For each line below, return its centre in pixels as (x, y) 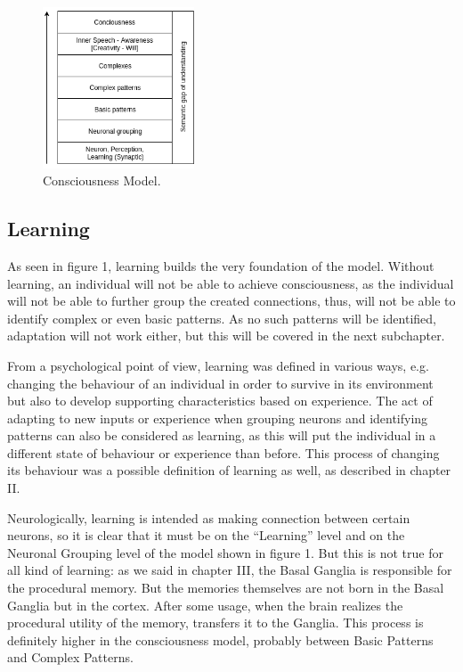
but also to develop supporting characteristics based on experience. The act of (220, 401)
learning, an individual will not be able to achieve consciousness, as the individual (231, 283)
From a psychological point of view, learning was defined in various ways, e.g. (218, 365)
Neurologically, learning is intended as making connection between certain (209, 517)
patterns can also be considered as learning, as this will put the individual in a (222, 435)
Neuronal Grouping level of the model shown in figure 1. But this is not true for (225, 552)
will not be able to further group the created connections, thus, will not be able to (231, 301)
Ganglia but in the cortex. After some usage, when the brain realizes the (205, 605)
